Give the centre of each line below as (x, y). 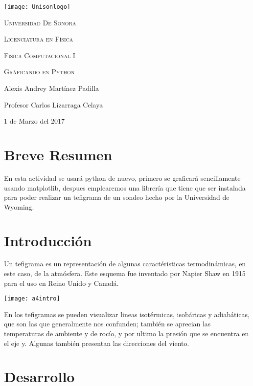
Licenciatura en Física (39, 39)
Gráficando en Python (39, 72)
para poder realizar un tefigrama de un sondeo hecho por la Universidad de (117, 197)
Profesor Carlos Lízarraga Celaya (54, 104)
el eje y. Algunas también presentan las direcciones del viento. (97, 343)
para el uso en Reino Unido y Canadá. (61, 283)
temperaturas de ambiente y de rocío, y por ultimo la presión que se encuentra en (126, 333)
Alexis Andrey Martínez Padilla (52, 88)
